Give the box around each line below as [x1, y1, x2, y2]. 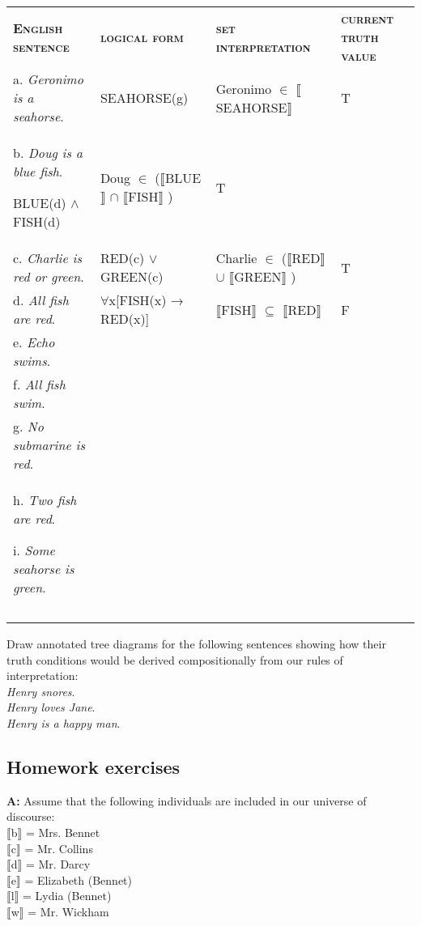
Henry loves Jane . [6, 699, 96, 716]
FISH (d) [13, 212, 61, 231]
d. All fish [13, 291, 69, 309]
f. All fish [13, 375, 66, 393]
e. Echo [13, 333, 55, 351]
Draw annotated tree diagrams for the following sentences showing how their [6, 635, 386, 652]
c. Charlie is [13, 248, 83, 267]
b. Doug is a [13, 143, 83, 162]
